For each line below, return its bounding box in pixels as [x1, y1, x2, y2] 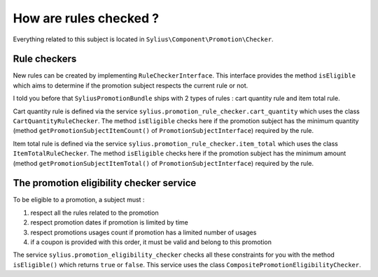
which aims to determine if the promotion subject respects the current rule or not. [13, 81, 248, 90]
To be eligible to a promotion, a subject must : [13, 196, 145, 204]
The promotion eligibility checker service [13, 177, 197, 189]
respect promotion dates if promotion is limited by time [30, 218, 188, 227]
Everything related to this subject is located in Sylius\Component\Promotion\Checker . [13, 35, 274, 43]
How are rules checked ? [13, 10, 160, 26]
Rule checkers [13, 53, 77, 65]
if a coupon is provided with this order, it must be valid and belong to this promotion [30, 238, 272, 246]
